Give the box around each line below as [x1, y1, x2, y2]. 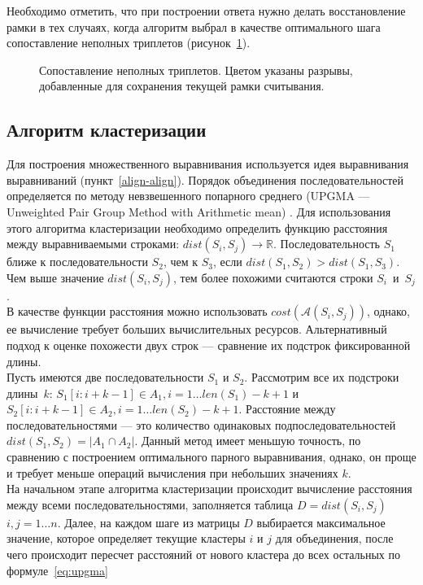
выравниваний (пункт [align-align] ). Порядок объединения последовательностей [7, 171, 404, 188]
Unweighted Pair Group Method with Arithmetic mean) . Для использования [7, 203, 391, 220]
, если [212, 253, 242, 270]
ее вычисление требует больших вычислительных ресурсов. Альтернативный [7, 321, 387, 338]
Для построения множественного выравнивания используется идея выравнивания [7, 155, 409, 172]
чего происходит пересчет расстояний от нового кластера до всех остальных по [7, 546, 400, 563]
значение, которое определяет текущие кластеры [7, 530, 246, 547]
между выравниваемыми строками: [7, 235, 180, 252]
